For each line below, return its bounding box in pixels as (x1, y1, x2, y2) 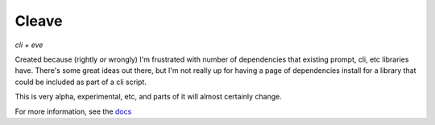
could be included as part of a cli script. (14, 77, 147, 87)
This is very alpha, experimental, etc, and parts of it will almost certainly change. (14, 92, 282, 102)
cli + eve (14, 40, 43, 50)
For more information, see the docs (14, 107, 132, 116)
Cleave (14, 12, 63, 30)
